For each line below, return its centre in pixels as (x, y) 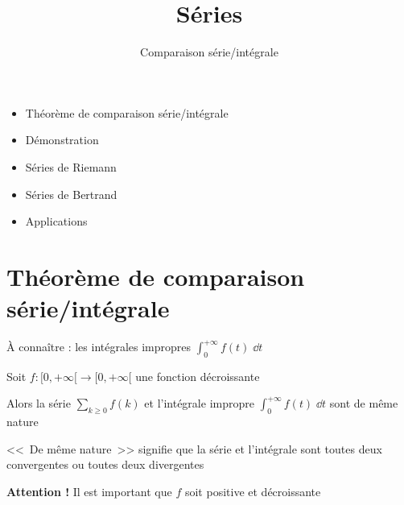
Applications (56, 221)
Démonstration (62, 140)
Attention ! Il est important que (89, 491)
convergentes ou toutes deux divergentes (105, 464)
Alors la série (39, 403)
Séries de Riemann (71, 166)
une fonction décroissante (198, 376)
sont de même (364, 403)
